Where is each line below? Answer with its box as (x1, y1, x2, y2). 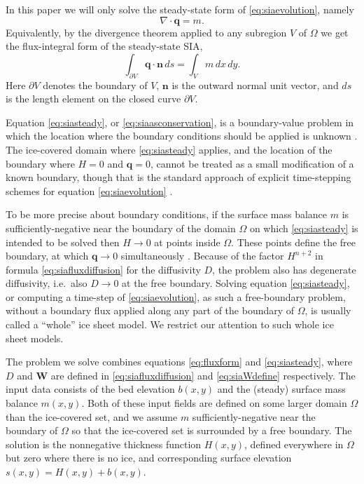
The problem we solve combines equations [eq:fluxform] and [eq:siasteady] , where (6, 354, 353, 369)
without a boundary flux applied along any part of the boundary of (6, 303, 295, 318)
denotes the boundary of (43, 77, 148, 92)
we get (321, 25, 349, 39)
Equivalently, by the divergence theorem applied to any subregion (6, 25, 287, 39)
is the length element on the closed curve (6, 91, 181, 106)
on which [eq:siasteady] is (249, 220, 358, 235)
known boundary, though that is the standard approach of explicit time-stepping (6, 170, 351, 184)
